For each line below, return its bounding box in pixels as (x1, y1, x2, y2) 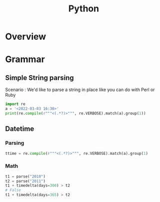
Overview (5, 31, 46, 42)
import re (5, 101, 26, 107)
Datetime (5, 125, 34, 133)
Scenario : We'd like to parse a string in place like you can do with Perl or (5, 87, 155, 93)
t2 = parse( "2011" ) (5, 179, 46, 184)
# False (5, 188, 21, 193)
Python (68, 3, 99, 14)
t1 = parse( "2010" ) (5, 174, 46, 179)
